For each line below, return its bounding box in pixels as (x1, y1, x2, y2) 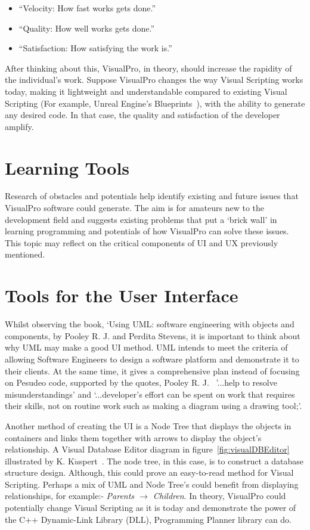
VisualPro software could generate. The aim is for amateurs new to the (5, 202, 265, 214)
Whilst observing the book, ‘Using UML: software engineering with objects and (5, 318, 294, 330)
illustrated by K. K (5, 454, 75, 467)
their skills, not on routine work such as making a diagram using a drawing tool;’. (5, 399, 302, 412)
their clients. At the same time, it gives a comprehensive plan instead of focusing (5, 364, 300, 377)
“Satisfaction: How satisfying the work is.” (18, 42, 172, 54)
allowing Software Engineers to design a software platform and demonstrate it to (5, 352, 299, 365)
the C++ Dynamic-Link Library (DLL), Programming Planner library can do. (5, 513, 292, 525)
